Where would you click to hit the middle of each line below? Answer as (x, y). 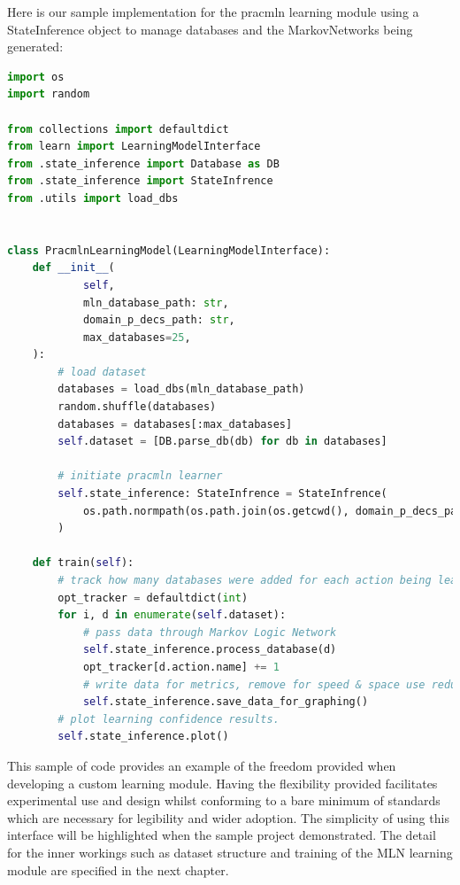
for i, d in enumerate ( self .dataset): (172, 615)
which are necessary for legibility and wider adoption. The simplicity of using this (228, 817)
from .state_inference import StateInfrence (140, 181)
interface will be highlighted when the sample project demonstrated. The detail (222, 835)
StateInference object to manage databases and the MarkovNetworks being (210, 29)
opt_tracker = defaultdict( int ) (153, 598)
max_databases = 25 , (137, 337)
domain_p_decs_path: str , (159, 320)
